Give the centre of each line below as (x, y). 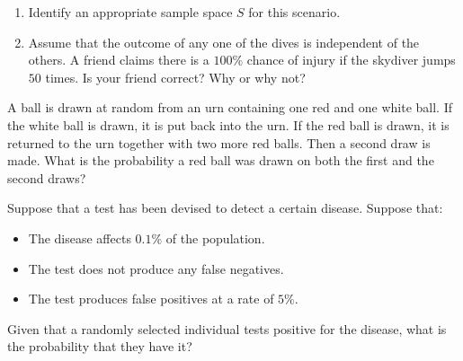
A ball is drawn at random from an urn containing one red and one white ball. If (230, 107)
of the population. (215, 238)
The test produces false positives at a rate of (151, 299)
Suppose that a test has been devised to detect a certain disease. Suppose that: (225, 208)
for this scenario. (294, 12)
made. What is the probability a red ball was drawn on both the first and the (221, 160)
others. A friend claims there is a (119, 60)
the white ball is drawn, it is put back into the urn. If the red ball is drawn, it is (228, 124)
